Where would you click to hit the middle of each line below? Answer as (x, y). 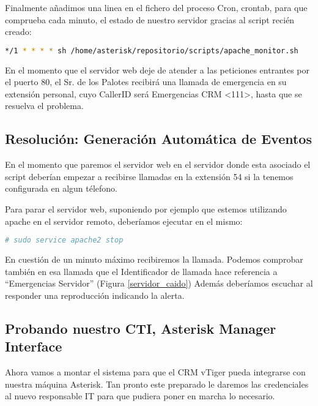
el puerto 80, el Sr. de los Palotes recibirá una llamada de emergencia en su (146, 82)
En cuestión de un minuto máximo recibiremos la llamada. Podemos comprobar (154, 259)
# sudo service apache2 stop (64, 240)
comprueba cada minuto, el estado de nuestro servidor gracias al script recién (150, 19)
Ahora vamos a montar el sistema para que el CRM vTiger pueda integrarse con (155, 372)
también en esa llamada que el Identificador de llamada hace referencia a (141, 271)
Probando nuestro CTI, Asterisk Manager (141, 328)
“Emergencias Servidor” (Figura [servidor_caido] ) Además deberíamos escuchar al (159, 283)
